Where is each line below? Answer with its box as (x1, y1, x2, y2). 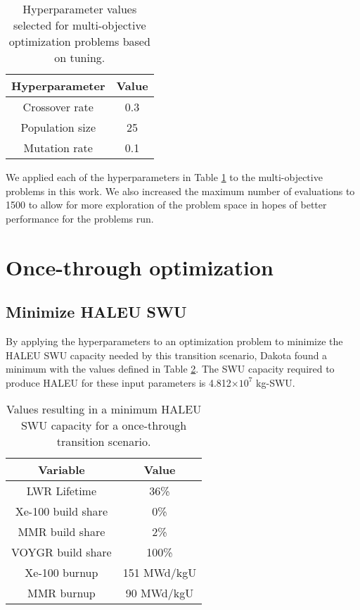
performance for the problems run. (6, 211, 154, 225)
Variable (38, 461, 85, 478)
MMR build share (18, 523, 105, 540)
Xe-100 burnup (25, 564, 98, 581)
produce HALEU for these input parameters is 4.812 (6, 375, 231, 390)
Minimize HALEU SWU (6, 301, 187, 323)
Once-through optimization (6, 252, 274, 281)
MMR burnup (27, 585, 96, 602)
